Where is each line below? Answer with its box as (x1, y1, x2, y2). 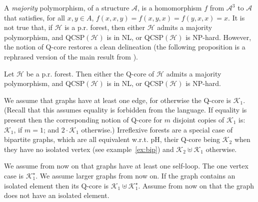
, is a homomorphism (137, 2, 202, 12)
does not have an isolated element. (4, 190, 109, 200)
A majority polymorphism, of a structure (4, 2, 129, 12)
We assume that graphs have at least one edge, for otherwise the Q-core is (4, 94, 231, 105)
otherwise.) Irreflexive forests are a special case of (81, 124, 233, 134)
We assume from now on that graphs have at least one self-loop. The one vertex (4, 160, 248, 171)
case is (4, 170, 24, 180)
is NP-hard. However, (185, 31, 251, 42)
